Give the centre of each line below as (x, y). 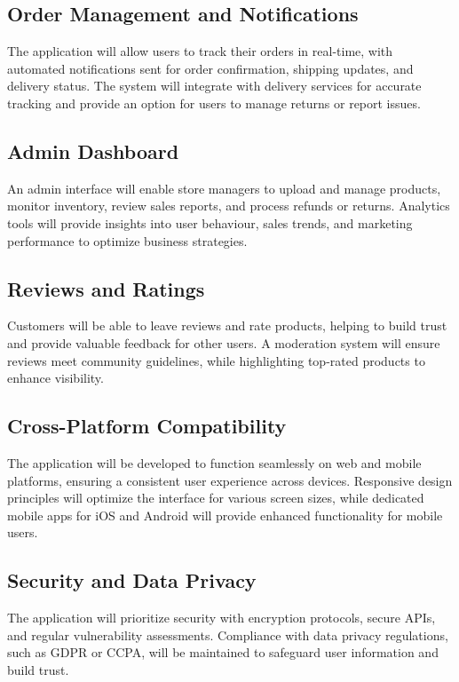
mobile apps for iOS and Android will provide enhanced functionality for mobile (225, 515)
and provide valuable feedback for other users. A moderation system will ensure (224, 342)
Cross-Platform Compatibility (147, 426)
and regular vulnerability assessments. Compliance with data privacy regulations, (228, 634)
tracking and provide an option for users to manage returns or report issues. (214, 103)
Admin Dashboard (93, 151)
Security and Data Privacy (132, 580)
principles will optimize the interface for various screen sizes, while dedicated (216, 498)
